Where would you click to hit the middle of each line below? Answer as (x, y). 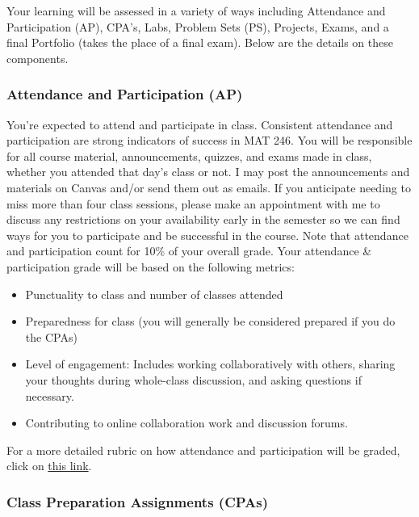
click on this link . (49, 466)
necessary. (50, 395)
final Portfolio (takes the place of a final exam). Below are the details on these (200, 42)
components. (38, 58)
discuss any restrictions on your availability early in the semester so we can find (203, 219)
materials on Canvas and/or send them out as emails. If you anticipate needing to (209, 187)
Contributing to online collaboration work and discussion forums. (186, 423)
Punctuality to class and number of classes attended (154, 294)
